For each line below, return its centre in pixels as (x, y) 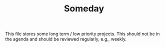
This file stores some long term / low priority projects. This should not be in (82, 34)
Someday (84, 9)
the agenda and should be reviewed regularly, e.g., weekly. (66, 39)
